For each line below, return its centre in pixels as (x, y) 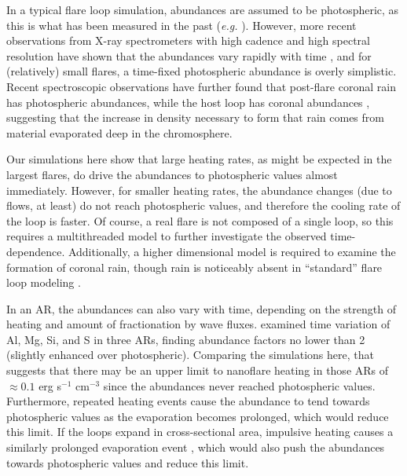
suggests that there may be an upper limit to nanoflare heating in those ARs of (198, 370)
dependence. (36, 251)
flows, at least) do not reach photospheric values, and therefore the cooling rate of (203, 205)
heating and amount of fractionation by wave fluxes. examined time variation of (198, 324)
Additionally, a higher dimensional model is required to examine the (232, 251)
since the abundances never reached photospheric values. (239, 385)
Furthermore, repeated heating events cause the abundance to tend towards (188, 401)
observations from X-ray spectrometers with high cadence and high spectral (188, 40)
